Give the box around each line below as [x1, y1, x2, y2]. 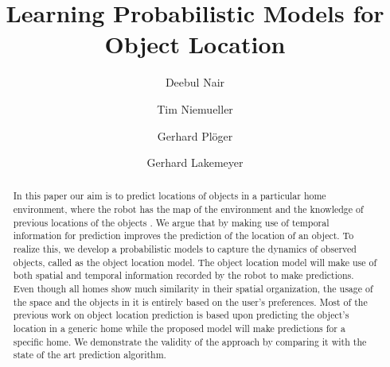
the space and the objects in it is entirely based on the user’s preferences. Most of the [13, 295, 368, 308]
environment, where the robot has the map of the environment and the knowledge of [13, 203, 364, 216]
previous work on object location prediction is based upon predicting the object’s [13, 308, 349, 322]
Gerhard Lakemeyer [146, 154, 244, 171]
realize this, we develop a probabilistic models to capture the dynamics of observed [13, 242, 357, 256]
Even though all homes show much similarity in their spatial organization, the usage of [13, 282, 373, 296]
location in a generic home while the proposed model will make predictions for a [13, 322, 345, 335]
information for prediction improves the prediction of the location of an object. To [13, 229, 354, 242]
